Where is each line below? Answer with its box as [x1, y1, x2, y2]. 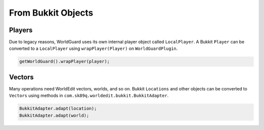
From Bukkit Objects [9, 7, 93, 18]
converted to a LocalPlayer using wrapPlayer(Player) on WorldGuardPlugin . [9, 45, 178, 51]
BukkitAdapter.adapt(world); [19, 112, 89, 118]
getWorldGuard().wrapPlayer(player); [19, 59, 110, 65]
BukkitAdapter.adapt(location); [19, 106, 97, 111]
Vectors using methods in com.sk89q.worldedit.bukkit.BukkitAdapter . [9, 93, 169, 99]
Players [9, 26, 33, 34]
